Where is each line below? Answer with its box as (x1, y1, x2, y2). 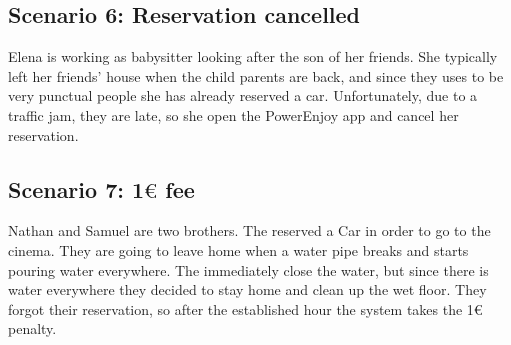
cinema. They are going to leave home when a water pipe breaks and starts (8, 239, 469, 260)
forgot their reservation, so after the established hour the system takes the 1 (8, 298, 474, 319)
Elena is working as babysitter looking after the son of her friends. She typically (8, 46, 498, 67)
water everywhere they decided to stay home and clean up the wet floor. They (8, 279, 487, 300)
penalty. (8, 318, 57, 339)
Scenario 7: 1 (8, 173, 145, 204)
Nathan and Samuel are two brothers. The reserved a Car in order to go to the (8, 220, 491, 241)
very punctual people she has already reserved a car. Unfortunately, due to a (8, 85, 478, 106)
